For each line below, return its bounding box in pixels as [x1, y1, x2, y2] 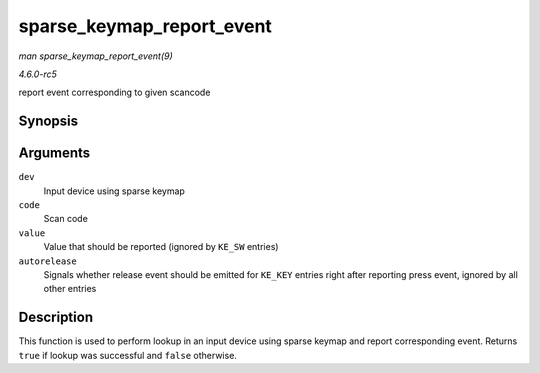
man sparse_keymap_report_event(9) [18, 50, 174, 62]
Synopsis [18, 113, 79, 130]
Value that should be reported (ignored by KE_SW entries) [43, 241, 279, 253]
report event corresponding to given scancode [18, 86, 211, 99]
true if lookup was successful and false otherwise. [18, 349, 237, 361]
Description [18, 309, 94, 326]
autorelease [18, 255, 77, 267]
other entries [43, 283, 97, 295]
